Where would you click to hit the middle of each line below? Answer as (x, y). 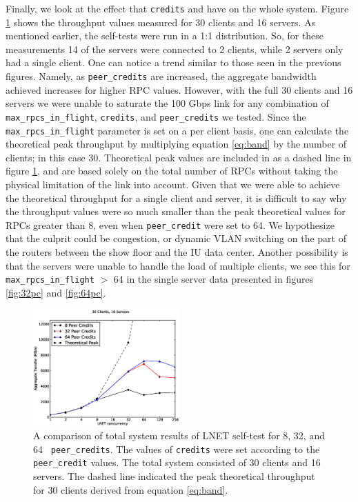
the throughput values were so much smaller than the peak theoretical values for (176, 211)
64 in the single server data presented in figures (213, 279)
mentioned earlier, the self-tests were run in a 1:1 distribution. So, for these (165, 36)
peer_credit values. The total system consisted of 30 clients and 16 (177, 462)
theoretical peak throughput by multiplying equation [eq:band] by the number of (176, 144)
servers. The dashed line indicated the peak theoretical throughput (174, 476)
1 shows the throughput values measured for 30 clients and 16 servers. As (161, 22)
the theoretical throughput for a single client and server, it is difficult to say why (176, 198)
